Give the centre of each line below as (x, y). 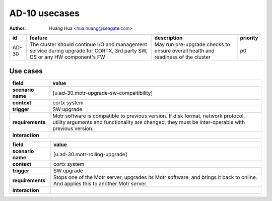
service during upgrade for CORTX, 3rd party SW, (89, 50)
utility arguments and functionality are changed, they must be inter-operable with (149, 122)
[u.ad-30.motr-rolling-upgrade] (90, 155)
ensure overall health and (185, 50)
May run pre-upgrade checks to (192, 44)
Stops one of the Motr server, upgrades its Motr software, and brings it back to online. (155, 177)
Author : (18, 28)
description (168, 38)
